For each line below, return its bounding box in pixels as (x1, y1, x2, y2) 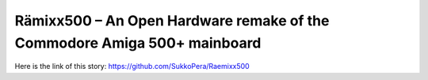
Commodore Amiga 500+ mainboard (14, 34, 262, 51)
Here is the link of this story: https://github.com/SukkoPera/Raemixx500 (14, 62, 250, 71)
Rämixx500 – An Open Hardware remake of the (14, 12, 330, 29)
